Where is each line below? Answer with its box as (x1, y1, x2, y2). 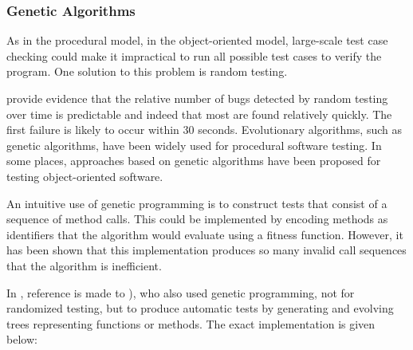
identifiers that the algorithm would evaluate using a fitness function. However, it (6, 226, 403, 242)
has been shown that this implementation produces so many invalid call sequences (6, 242, 407, 258)
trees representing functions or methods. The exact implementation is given (6, 315, 376, 332)
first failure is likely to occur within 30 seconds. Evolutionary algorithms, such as (6, 121, 403, 138)
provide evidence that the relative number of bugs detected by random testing (6, 90, 388, 106)
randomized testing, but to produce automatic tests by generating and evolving (6, 300, 394, 317)
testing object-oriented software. (6, 167, 163, 184)
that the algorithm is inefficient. (6, 257, 162, 273)
